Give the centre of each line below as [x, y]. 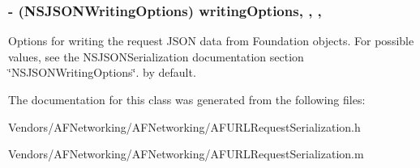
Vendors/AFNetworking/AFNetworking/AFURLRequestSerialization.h [184, 126]
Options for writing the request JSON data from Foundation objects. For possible [211, 41]
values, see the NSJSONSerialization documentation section [156, 56]
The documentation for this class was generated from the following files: [187, 99]
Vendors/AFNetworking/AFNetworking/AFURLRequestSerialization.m [186, 154]
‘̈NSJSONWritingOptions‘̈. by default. [102, 72]
